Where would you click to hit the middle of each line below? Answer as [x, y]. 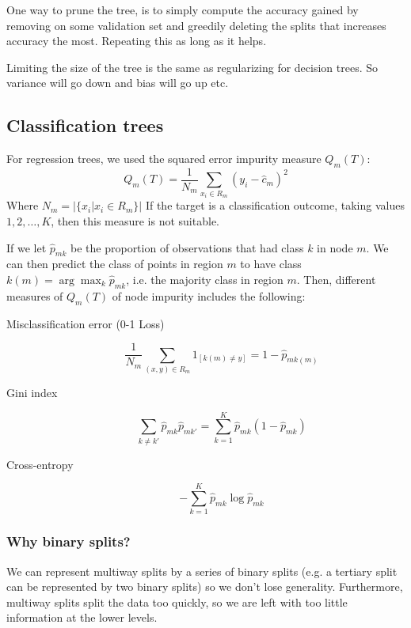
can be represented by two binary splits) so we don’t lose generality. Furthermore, [205, 586]
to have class [271, 264]
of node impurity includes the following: [209, 295]
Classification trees [85, 125]
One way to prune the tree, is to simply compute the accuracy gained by [183, 9]
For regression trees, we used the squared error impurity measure [164, 159]
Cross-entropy [40, 464]
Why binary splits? [68, 541]
